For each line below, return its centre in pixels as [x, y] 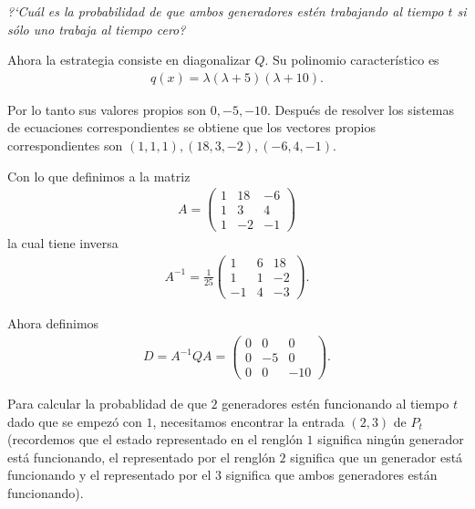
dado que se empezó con [75, 421]
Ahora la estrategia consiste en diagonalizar [129, 60]
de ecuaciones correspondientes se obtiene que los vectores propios [191, 127]
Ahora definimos [53, 323]
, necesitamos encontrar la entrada [248, 421]
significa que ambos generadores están [331, 475]
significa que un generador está [377, 457]
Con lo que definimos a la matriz [99, 176]
